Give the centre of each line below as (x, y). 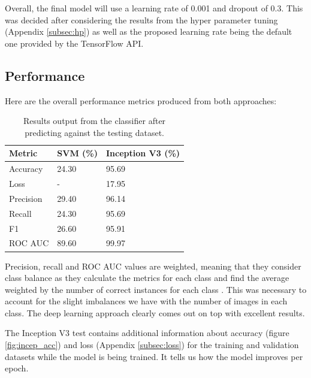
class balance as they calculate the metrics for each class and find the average (147, 278)
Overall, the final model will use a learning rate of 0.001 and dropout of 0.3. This (154, 8)
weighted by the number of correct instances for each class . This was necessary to (156, 289)
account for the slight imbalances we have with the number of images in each (146, 301)
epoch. (17, 368)
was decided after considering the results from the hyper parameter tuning (141, 19)
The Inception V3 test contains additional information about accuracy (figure (147, 333)
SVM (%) (77, 153)
